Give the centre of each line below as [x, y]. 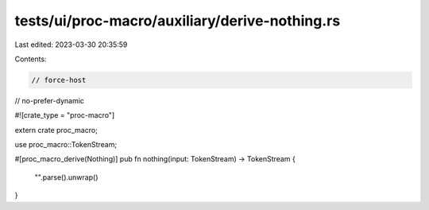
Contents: [31, 59]
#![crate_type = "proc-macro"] [65, 115]
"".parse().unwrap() [66, 177]
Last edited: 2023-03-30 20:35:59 [71, 45]
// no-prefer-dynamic [50, 100]
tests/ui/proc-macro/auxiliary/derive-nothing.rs [178, 21]
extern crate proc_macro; [56, 130]
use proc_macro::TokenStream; [66, 145]
